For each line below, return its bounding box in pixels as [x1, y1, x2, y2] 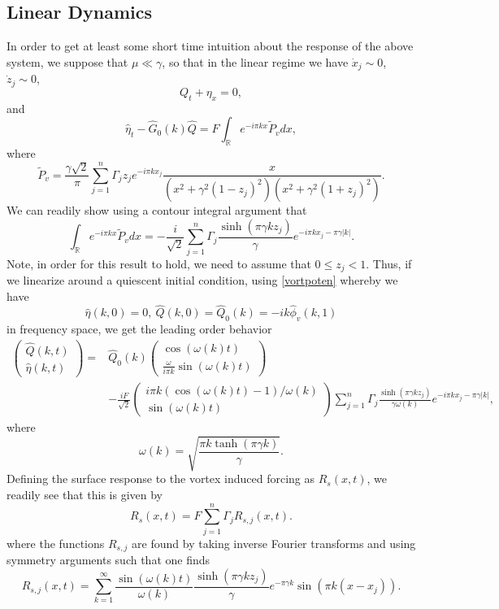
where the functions [7, 534, 105, 551]
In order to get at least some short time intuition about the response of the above [7, 37, 414, 54]
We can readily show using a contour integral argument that [7, 202, 307, 219]
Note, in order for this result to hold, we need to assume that [7, 254, 311, 272]
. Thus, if [366, 254, 412, 272]
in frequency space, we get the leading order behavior [7, 320, 272, 337]
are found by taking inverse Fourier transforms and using [132, 534, 416, 551]
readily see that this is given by [7, 485, 163, 502]
